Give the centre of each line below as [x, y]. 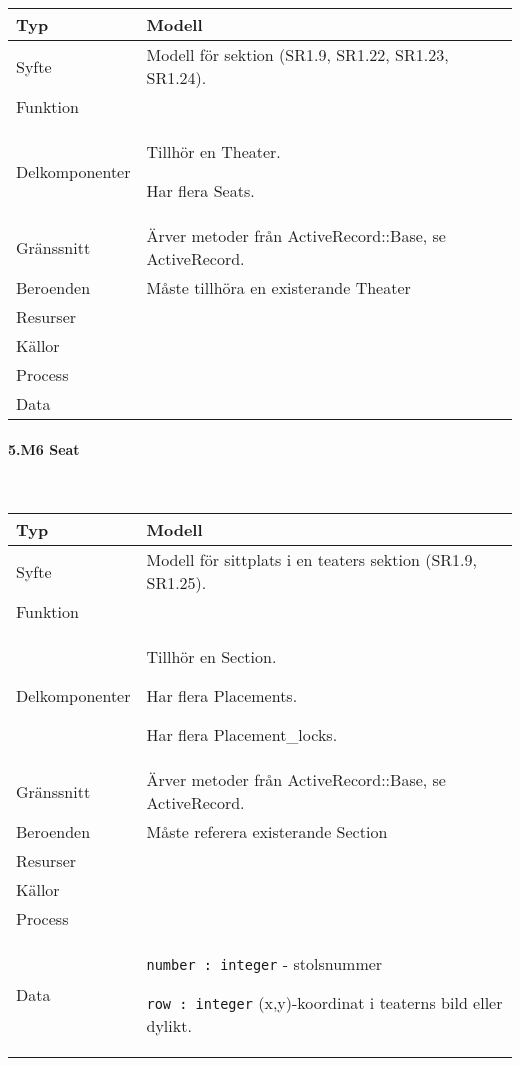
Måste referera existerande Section [267, 832]
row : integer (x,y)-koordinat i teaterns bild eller [324, 1003]
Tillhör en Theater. [213, 151]
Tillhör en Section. [211, 657]
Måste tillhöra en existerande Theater [278, 287]
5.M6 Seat [44, 448]
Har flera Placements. [222, 696]
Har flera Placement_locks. [242, 735]
